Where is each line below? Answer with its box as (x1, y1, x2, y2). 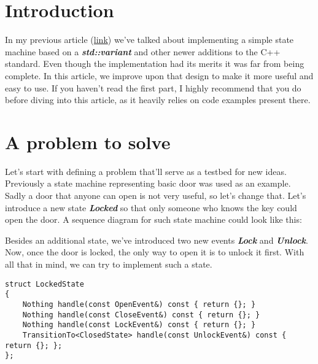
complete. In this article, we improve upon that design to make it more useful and (5, 69, 314, 82)
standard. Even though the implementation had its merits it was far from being (5, 57, 304, 70)
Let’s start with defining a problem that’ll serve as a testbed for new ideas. (5, 165, 287, 177)
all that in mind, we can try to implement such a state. (5, 257, 212, 270)
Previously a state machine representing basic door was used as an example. (5, 177, 291, 190)
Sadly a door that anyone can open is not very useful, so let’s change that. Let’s (5, 189, 306, 201)
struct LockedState (5, 279, 84, 288)
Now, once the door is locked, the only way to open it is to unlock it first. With (5, 246, 304, 258)
